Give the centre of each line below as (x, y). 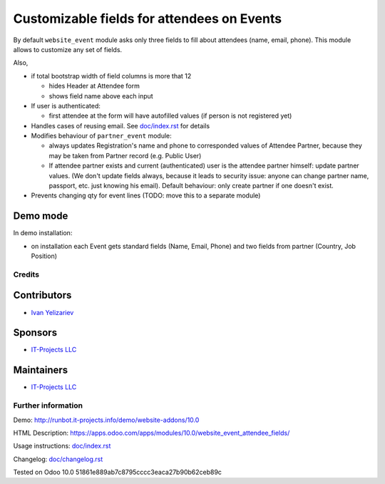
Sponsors (35, 333)
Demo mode (41, 216)
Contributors (42, 295)
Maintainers (41, 370)
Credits (26, 274)
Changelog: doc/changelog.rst (58, 459)
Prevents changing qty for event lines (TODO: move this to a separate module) (146, 195)
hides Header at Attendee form (94, 86)
